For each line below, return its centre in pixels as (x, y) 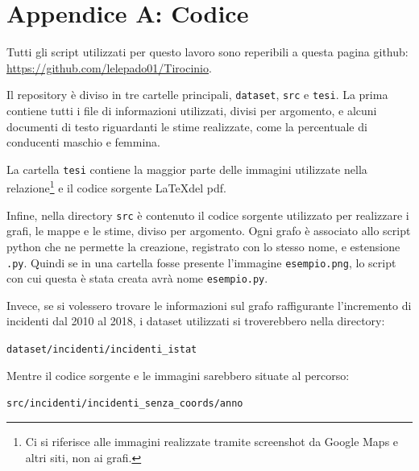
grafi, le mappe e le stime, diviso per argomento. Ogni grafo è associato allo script (209, 231)
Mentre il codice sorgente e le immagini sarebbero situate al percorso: (178, 375)
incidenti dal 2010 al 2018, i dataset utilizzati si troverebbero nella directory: (196, 321)
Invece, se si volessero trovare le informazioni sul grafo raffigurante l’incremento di (209, 305)
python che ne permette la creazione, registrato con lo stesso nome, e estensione (203, 246)
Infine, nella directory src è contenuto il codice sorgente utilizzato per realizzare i (208, 215)
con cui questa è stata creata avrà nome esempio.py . (137, 278)
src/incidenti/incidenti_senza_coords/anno (125, 404)
